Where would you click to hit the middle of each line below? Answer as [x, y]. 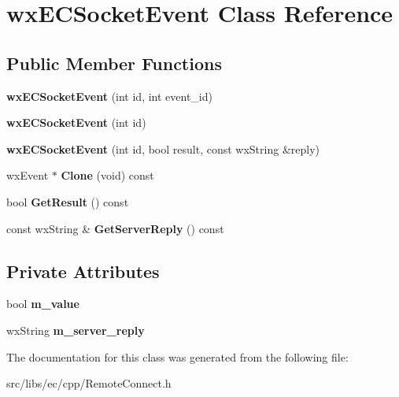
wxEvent [28, 175]
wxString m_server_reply [76, 330]
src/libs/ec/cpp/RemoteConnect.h [89, 383]
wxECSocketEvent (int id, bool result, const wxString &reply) [163, 148]
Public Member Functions [114, 63]
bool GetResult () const [68, 201]
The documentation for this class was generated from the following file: [177, 356]
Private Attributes [83, 271]
